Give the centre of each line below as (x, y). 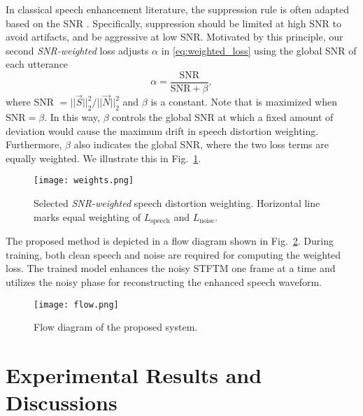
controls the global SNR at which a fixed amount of (223, 117)
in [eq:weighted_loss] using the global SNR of (259, 50)
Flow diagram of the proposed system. (116, 327)
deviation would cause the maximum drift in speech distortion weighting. (162, 130)
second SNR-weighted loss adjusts (77, 50)
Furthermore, (34, 144)
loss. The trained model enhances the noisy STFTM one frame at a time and (171, 268)
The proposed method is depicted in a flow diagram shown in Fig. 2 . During (170, 241)
